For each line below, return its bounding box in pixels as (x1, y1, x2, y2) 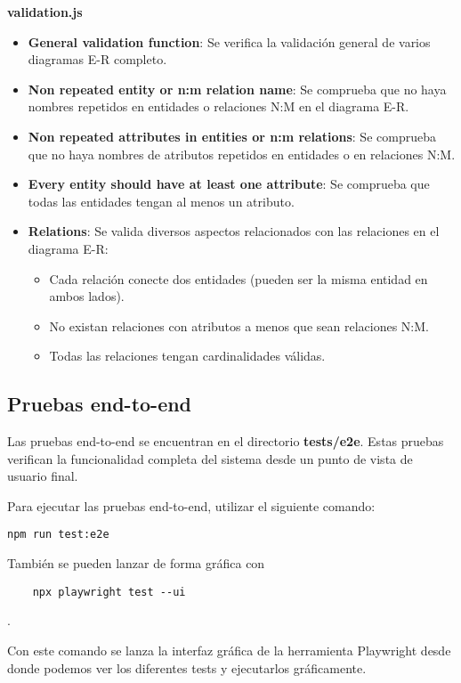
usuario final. (7, 467, 78, 485)
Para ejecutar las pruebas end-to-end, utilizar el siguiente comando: (7, 496, 376, 515)
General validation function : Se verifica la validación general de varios (28, 32, 431, 51)
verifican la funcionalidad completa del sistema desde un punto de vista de (7, 449, 413, 468)
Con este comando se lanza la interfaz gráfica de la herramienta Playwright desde (7, 640, 451, 659)
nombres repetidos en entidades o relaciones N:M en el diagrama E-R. (28, 97, 409, 116)
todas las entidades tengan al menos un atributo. (28, 191, 295, 210)
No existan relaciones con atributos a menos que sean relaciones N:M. (49, 316, 429, 335)
